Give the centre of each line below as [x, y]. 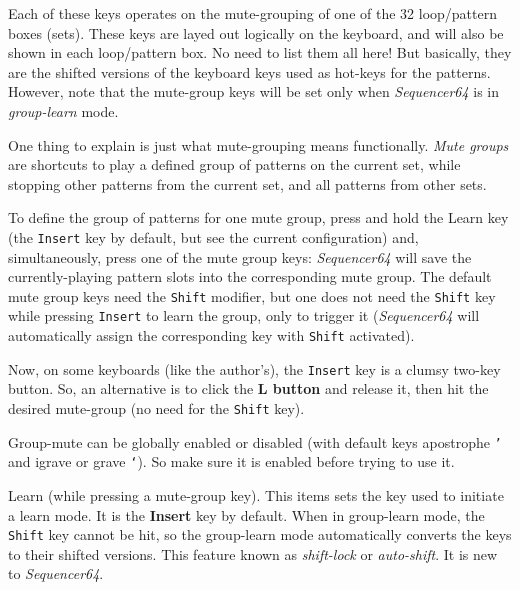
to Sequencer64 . [56, 573]
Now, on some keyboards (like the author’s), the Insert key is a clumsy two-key [254, 368]
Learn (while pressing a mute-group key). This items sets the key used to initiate [256, 494]
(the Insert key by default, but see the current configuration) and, [213, 236]
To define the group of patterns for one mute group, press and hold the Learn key [258, 217]
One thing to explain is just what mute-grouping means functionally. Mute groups [258, 144]
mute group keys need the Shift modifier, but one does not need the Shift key [252, 295]
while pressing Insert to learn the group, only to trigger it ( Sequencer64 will [244, 315]
